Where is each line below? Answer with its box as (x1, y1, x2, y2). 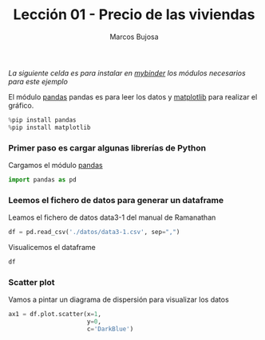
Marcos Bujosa (109, 32, 159, 41)
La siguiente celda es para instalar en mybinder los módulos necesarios (8, 68, 246, 77)
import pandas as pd (8, 175, 77, 184)
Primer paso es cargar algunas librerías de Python (8, 142, 206, 153)
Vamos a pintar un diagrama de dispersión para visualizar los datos (8, 295, 229, 304)
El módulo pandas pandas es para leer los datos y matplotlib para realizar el (8, 92, 258, 101)
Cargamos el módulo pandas (8, 160, 103, 170)
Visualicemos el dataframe (8, 243, 96, 252)
